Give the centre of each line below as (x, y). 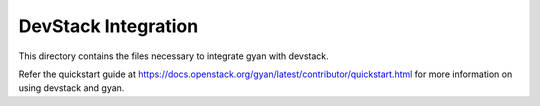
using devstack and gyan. (71, 88)
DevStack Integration (108, 26)
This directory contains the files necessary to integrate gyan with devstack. (173, 56)
